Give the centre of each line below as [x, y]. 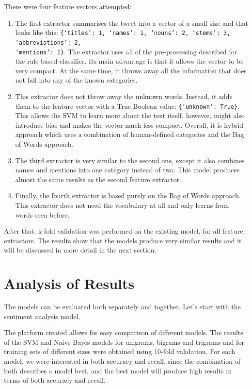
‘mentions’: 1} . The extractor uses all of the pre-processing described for [126, 51]
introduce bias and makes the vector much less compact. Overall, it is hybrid [129, 125]
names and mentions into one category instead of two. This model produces [127, 170]
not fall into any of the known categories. [76, 80]
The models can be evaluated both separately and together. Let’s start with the [122, 307]
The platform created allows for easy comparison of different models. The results [124, 332]
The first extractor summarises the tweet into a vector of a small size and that [132, 23]
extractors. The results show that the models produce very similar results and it [123, 240]
